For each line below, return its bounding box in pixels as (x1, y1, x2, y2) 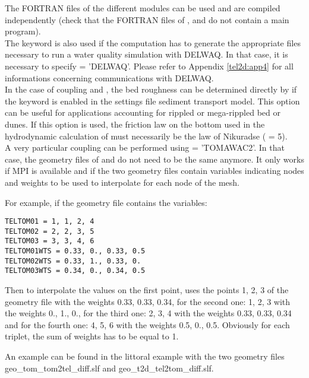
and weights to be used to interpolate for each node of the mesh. (5, 176, 240, 188)
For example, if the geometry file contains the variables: (5, 196, 207, 208)
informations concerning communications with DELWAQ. (5, 71, 214, 84)
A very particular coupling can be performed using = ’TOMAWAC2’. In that (5, 141, 285, 154)
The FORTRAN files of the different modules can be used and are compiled (5, 2, 280, 14)
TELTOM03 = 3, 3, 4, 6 (5, 237, 94, 246)
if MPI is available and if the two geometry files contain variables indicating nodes (5, 164, 304, 177)
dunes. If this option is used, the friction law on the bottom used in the (5, 117, 265, 130)
